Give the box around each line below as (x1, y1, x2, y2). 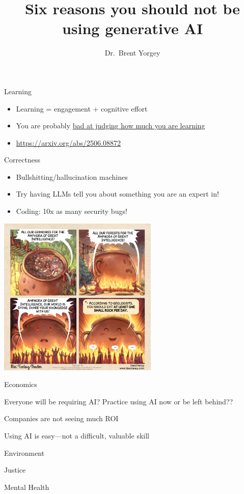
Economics (4, 379, 37, 390)
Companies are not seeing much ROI (4, 413, 119, 424)
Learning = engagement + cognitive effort (16, 103, 148, 114)
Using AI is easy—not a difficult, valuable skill (4, 430, 149, 441)
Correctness (4, 154, 40, 165)
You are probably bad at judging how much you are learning (16, 120, 205, 131)
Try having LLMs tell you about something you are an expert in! (16, 188, 219, 199)
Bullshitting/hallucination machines (16, 171, 128, 182)
